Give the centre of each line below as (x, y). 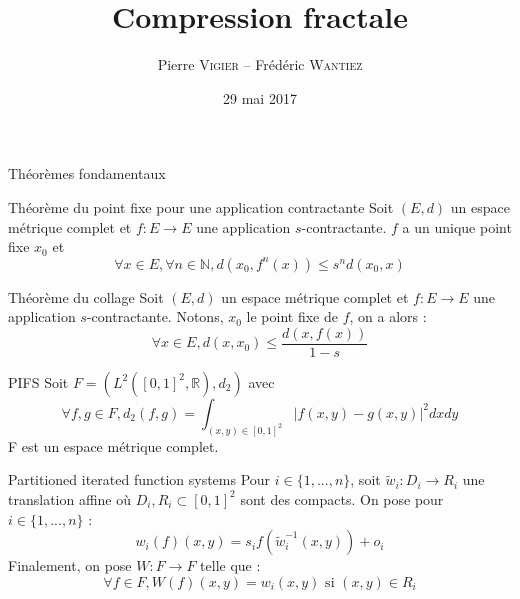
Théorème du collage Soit (86, 296)
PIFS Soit (38, 381)
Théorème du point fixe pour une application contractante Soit (201, 206)
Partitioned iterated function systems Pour (139, 479)
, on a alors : (388, 316)
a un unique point (457, 226)
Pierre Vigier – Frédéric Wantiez (260, 64)
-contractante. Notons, (155, 316)
